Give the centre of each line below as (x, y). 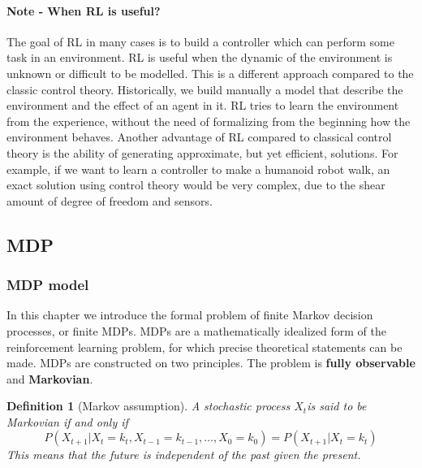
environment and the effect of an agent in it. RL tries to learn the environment (203, 105)
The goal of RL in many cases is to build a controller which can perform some (200, 41)
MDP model (48, 285)
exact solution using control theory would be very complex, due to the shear (196, 185)
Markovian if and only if (67, 421)
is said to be (337, 406)
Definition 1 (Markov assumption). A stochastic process (149, 406)
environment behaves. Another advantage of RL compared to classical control (199, 137)
